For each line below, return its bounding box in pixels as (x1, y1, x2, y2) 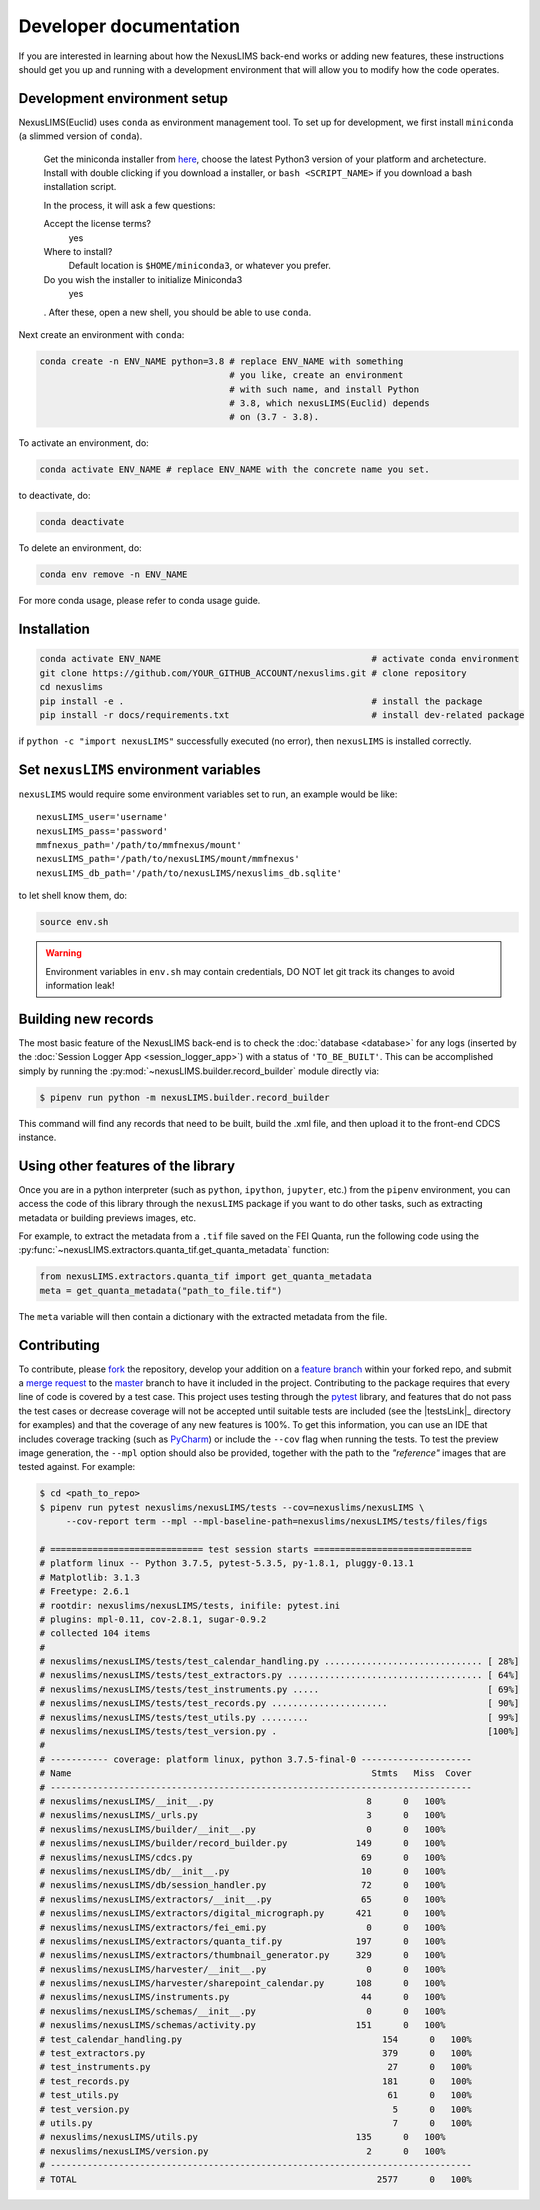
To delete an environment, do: (18, 542, 142, 554)
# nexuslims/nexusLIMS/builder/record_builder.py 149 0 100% (39, 1838, 446, 1849)
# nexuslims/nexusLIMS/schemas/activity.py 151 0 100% (39, 2020, 446, 2031)
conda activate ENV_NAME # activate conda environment (39, 653, 520, 665)
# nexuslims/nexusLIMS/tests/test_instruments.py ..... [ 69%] (39, 1683, 520, 1695)
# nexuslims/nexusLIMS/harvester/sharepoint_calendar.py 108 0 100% (39, 1978, 446, 1989)
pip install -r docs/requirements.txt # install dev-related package (39, 709, 525, 720)
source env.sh (39, 916, 109, 928)
